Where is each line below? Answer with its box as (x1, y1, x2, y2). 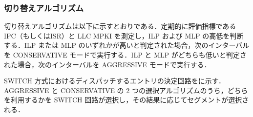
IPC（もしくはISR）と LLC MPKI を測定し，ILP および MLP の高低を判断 (4, 30, 244, 40)
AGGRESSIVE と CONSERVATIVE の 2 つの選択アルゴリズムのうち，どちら (4, 85, 248, 95)
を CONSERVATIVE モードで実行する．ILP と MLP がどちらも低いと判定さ (4, 50, 247, 59)
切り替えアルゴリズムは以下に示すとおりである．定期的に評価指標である (4, 21, 236, 31)
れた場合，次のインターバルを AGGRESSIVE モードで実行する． (4, 59, 211, 69)
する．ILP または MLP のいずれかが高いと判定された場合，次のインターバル (4, 40, 250, 50)
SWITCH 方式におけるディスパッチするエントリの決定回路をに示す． (4, 76, 226, 86)
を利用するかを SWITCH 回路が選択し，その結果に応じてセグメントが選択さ (4, 95, 249, 105)
